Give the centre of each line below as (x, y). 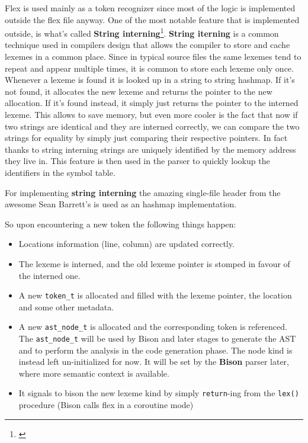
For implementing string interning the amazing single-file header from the (143, 192)
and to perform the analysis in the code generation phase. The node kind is (155, 350)
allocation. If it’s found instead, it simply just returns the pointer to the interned (152, 103)
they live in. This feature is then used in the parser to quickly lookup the (137, 161)
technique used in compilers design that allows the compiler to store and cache (147, 45)
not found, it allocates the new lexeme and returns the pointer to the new (139, 91)
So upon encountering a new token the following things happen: (121, 224)
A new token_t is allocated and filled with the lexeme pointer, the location (155, 295)
